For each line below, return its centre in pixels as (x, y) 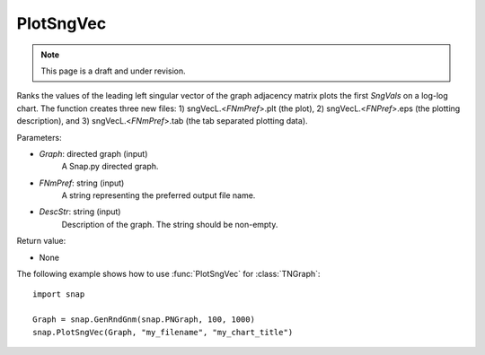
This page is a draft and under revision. (113, 71)
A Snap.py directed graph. (110, 167)
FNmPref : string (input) (82, 183)
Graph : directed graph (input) (93, 153)
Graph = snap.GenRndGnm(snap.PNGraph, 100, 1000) (144, 320)
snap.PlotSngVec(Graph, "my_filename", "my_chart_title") (163, 332)
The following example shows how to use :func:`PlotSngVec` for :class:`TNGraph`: (168, 274)
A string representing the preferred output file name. (159, 195)
